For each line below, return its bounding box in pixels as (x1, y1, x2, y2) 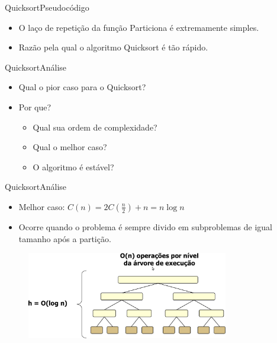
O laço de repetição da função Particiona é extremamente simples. (18, 21, 259, 33)
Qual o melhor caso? (33, 141, 107, 153)
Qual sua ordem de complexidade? (33, 120, 157, 133)
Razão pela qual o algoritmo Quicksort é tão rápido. (18, 41, 208, 53)
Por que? (18, 100, 51, 113)
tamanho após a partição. (18, 232, 111, 244)
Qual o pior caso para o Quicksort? (18, 81, 146, 93)
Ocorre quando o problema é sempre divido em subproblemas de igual (18, 220, 272, 233)
